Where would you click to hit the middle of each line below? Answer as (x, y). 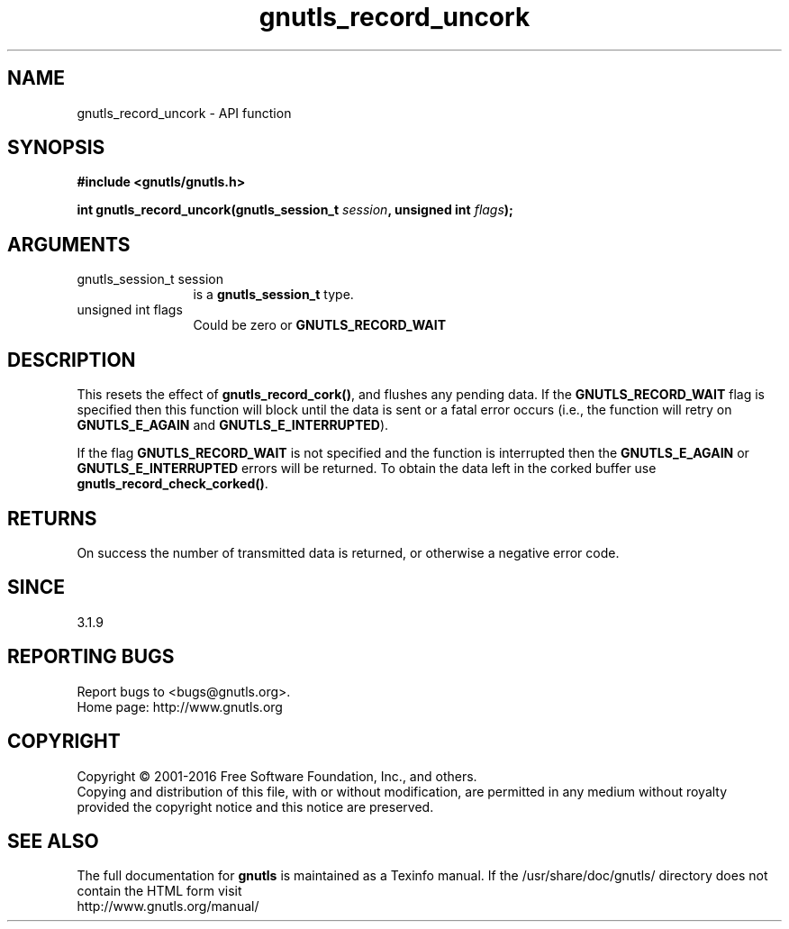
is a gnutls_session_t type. (273, 295)
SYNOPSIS (56, 148)
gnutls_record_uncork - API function (184, 113)
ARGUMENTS (69, 244)
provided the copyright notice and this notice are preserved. (255, 806)
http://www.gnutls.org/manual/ (168, 906)
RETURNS (52, 518)
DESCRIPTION (72, 360)
